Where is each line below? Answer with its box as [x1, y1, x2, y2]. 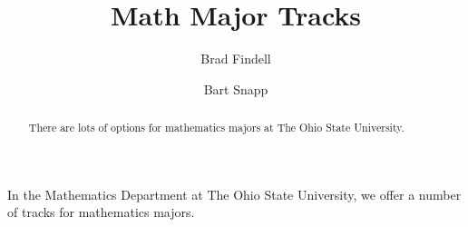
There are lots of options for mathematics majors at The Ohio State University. [28, 120, 405, 135]
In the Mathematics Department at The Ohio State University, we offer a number [7, 184, 462, 203]
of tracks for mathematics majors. [7, 202, 195, 222]
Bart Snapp [203, 79, 268, 98]
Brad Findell [200, 49, 271, 68]
